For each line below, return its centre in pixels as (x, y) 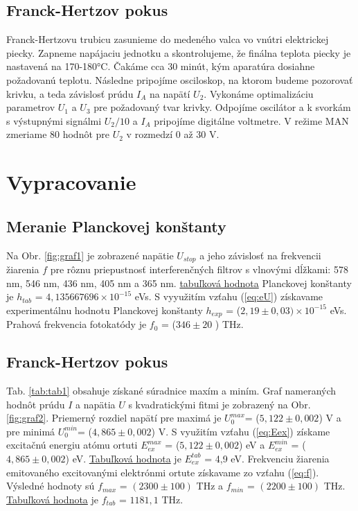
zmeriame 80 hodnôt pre (58, 134)
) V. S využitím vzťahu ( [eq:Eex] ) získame (241, 431)
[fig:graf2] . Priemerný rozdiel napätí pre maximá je (114, 418)
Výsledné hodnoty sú (51, 486)
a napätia (95, 404)
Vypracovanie (71, 182)
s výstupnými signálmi (54, 120)
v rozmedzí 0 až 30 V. (173, 134)
